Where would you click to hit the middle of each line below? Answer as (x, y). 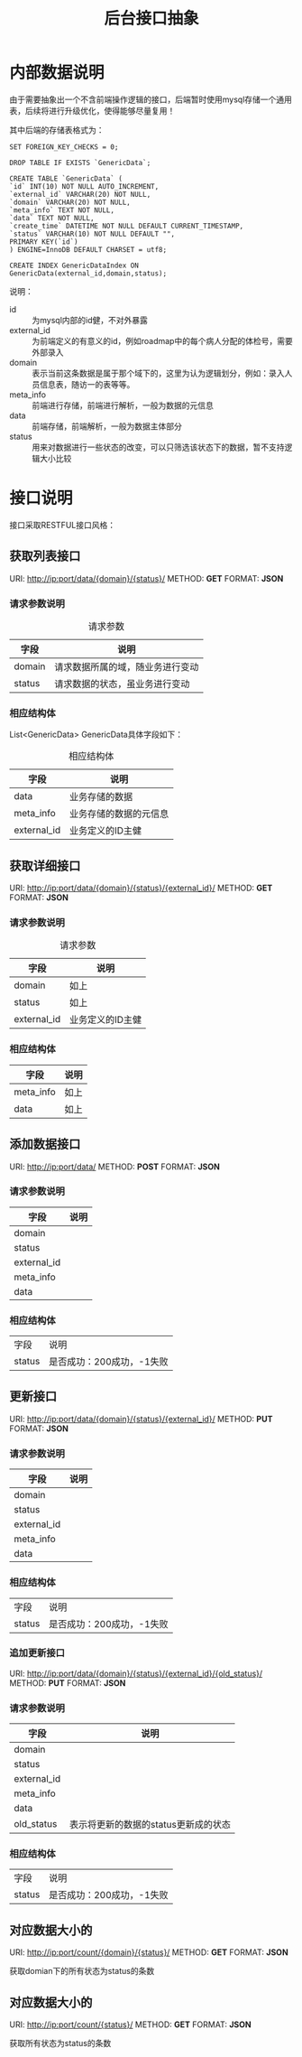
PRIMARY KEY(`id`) (44, 242)
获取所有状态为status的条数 (60, 2043)
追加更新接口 (37, 1653)
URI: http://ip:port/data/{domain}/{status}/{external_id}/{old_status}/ (136, 1673)
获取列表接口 (45, 556)
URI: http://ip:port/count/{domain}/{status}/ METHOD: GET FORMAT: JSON (149, 1952)
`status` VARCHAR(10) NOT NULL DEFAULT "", (92, 234)
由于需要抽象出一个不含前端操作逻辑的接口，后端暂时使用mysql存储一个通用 (151, 99)
